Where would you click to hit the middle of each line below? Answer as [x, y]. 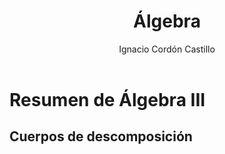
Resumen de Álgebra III [107, 99]
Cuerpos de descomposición [101, 136]
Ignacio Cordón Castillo [167, 49]
